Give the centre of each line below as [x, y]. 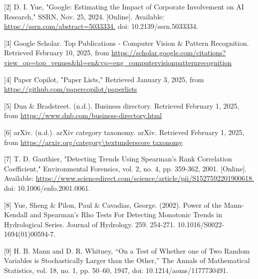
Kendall [16, 214]
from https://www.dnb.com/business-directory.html [83, 115]
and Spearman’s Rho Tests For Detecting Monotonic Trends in [126, 214]
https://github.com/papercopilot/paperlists [71, 89]
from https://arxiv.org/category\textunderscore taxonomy [93, 142]
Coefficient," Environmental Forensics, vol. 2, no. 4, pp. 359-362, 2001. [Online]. [126, 168]
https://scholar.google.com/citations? [169, 53]
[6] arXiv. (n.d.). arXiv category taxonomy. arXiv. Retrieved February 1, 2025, [124, 132]
